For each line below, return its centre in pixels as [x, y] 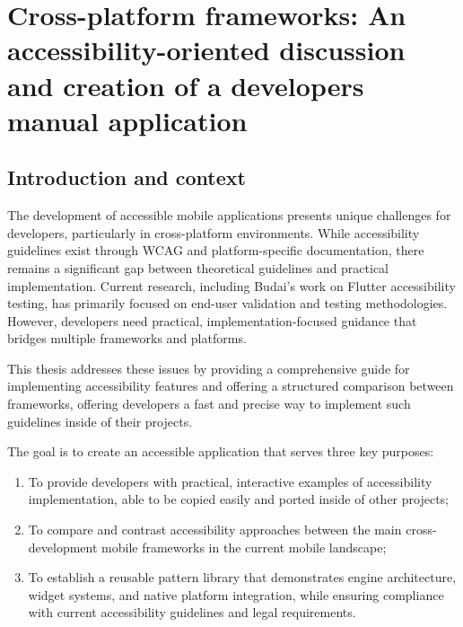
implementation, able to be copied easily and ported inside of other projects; [238, 499]
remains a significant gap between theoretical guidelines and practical [198, 267]
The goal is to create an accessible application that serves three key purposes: [221, 451]
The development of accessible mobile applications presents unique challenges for [229, 215]
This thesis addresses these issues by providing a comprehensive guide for [209, 368]
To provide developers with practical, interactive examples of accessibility [230, 481]
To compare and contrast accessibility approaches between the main [215, 530]
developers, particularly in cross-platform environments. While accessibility [214, 232]
